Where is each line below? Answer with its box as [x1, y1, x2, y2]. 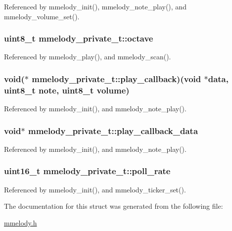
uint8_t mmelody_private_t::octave [4, 32, 153, 45]
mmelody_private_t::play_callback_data [28, 124, 198, 137]
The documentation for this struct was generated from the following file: [4, 201, 223, 211]
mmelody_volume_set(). [4, 11, 80, 21]
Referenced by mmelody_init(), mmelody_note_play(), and [4, 1, 186, 11]
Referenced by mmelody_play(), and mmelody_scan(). [4, 51, 171, 62]
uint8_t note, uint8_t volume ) [4, 84, 130, 96]
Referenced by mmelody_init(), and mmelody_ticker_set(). [4, 184, 186, 194]
